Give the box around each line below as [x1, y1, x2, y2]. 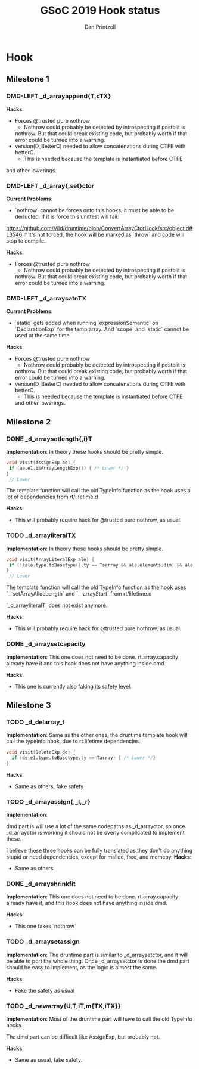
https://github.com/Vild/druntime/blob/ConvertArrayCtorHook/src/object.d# [6, 224, 192, 231]
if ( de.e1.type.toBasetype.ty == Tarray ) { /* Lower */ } [11, 755, 156, 761]
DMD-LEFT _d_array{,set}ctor [6, 181, 94, 190]
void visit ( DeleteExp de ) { [6, 749, 76, 755]
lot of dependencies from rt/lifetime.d [6, 493, 98, 501]
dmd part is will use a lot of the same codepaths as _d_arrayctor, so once [6, 823, 186, 830]
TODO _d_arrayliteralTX [6, 531, 76, 540]
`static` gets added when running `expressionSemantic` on [14, 320, 159, 327]
